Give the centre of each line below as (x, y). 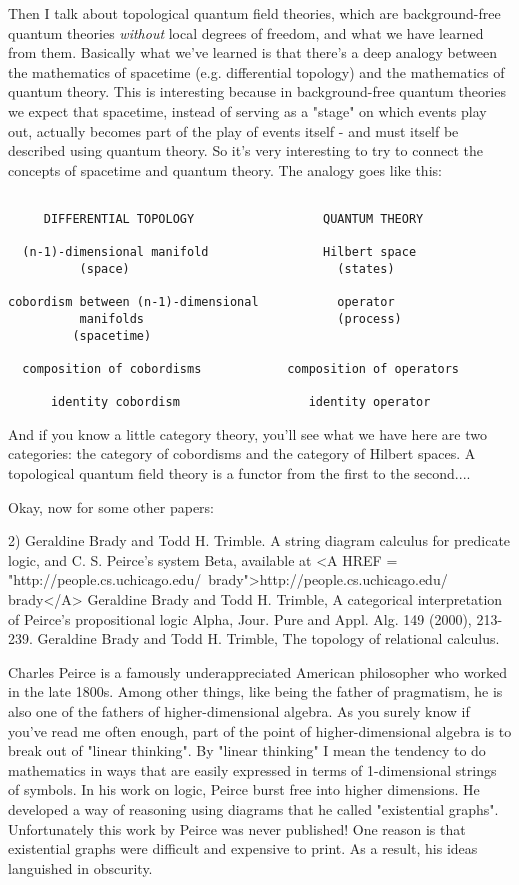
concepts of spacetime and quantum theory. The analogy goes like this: (225, 169)
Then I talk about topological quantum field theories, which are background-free (254, 13)
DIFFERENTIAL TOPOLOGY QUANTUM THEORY (233, 219)
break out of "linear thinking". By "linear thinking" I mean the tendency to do (247, 750)
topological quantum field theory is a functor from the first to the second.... (239, 473)
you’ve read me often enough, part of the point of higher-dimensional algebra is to (260, 730)
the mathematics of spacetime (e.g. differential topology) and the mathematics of (256, 71)
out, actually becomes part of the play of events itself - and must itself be (233, 130)
